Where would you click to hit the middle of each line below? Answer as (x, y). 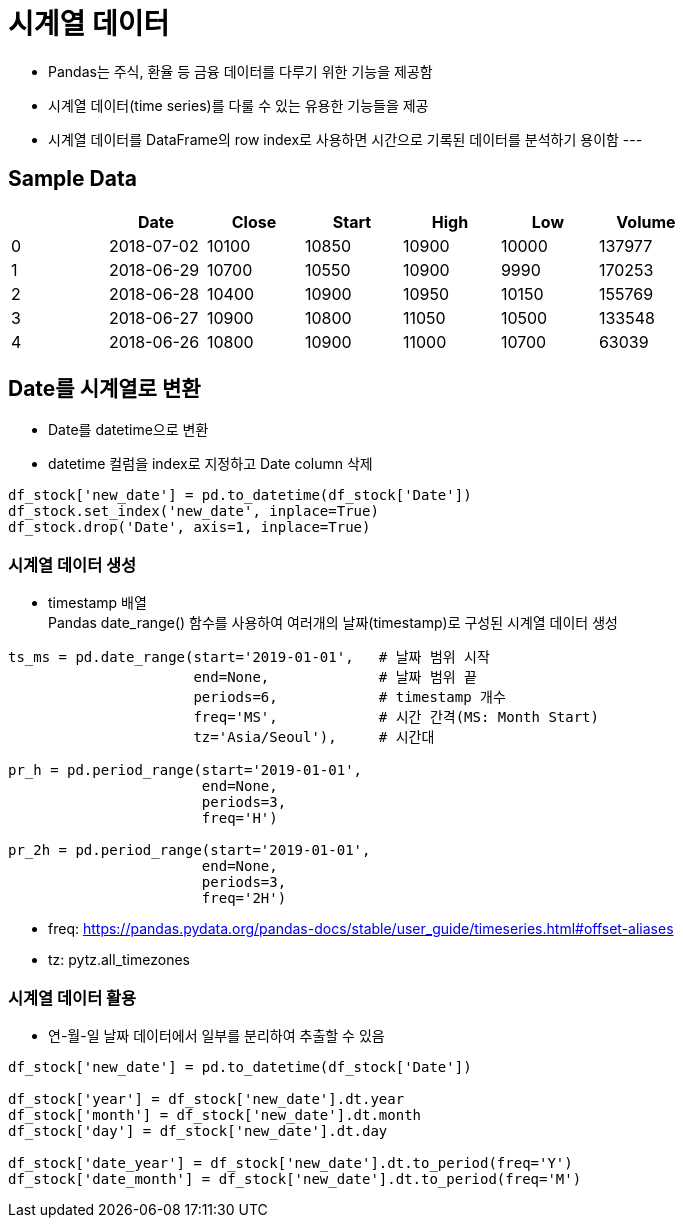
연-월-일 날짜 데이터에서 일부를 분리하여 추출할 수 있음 (216, 1035)
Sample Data (72, 179)
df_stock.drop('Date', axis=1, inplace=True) (189, 527)
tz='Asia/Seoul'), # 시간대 (314, 737)
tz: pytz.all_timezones (119, 960)
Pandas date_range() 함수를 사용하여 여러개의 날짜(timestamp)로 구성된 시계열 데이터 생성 (333, 623)
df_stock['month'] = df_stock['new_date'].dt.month (215, 1114)
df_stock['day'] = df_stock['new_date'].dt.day (198, 1130)
